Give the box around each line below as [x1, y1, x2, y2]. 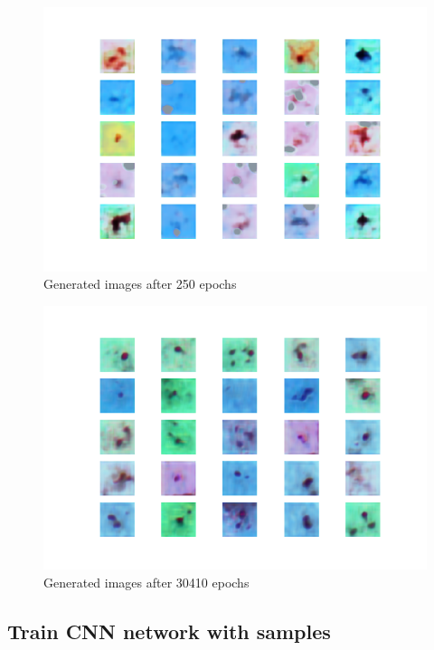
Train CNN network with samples [7, 617, 331, 645]
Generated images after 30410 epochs [43, 572, 250, 591]
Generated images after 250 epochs [43, 274, 237, 293]
